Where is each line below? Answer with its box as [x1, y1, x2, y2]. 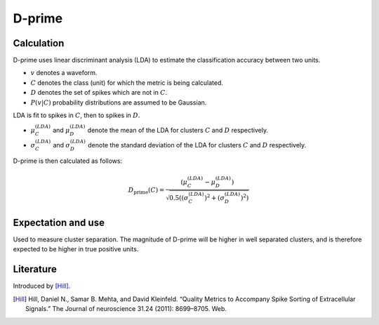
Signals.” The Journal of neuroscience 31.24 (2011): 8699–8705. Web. [25, 305, 227, 313]
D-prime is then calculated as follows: [13, 157, 123, 165]
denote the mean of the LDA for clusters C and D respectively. [87, 126, 269, 135]
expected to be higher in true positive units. [13, 245, 139, 253]
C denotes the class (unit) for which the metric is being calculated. [30, 78, 224, 87]
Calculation [13, 37, 65, 49]
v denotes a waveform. [30, 69, 98, 77]
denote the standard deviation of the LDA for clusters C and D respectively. [88, 140, 307, 149]
